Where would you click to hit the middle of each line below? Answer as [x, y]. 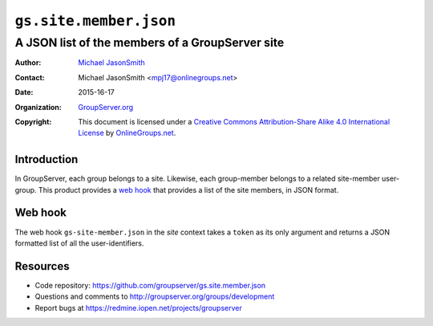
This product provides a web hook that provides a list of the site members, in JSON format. [188, 189]
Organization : [38, 107]
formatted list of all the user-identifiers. [79, 243]
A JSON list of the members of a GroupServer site [150, 43]
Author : [28, 63]
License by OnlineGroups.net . [127, 133]
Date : [24, 92]
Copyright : [33, 121]
